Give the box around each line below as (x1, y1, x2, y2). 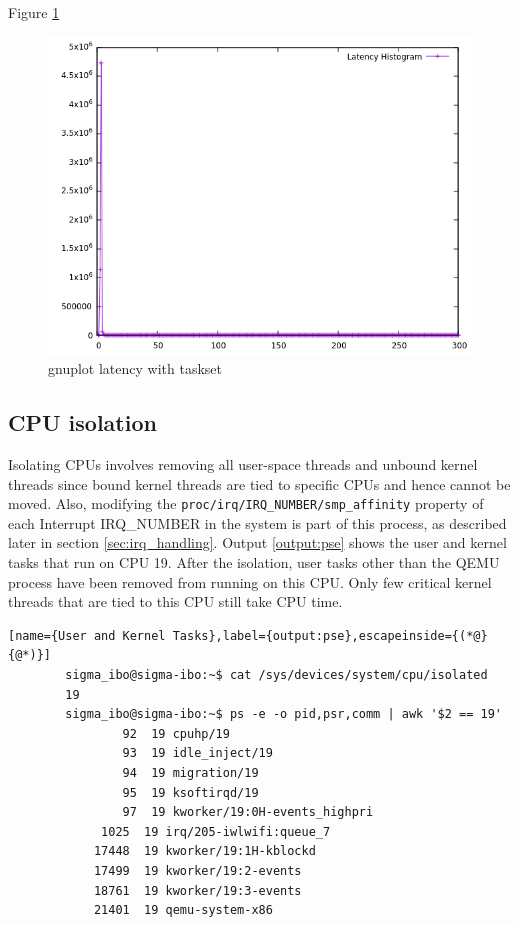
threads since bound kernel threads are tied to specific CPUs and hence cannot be (8, 473, 511, 494)
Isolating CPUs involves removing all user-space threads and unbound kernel (8, 453, 478, 474)
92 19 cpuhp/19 (122, 726, 230, 741)
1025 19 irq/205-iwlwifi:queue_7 (101, 824, 331, 839)
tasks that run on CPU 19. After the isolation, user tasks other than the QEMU (8, 552, 500, 573)
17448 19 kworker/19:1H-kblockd (93, 844, 316, 859)
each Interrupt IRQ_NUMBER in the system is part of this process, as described (8, 512, 507, 533)
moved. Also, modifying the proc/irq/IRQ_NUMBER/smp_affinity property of (8, 493, 484, 514)
